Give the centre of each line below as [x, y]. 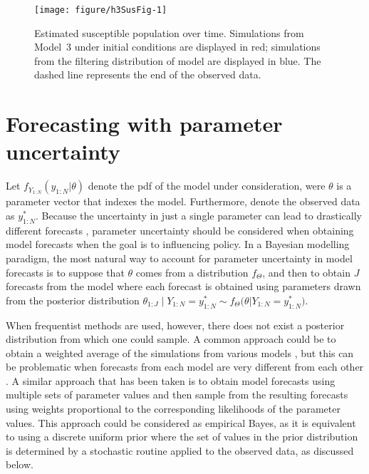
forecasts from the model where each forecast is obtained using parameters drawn [183, 286]
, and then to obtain [306, 272]
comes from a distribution [192, 272]
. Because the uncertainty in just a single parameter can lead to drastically [199, 215]
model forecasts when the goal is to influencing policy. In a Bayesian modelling [178, 244]
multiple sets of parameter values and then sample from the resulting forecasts [177, 395]
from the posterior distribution [73, 300]
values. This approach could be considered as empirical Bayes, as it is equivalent [181, 422]
